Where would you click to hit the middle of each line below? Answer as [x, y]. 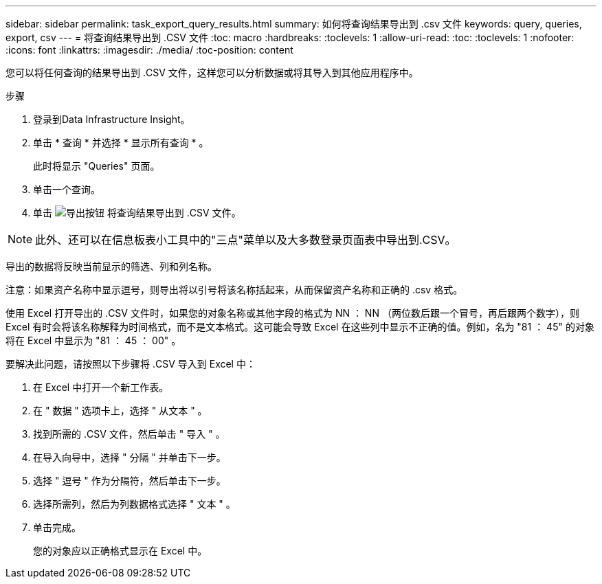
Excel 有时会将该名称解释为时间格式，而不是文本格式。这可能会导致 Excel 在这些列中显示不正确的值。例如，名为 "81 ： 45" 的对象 [300, 327]
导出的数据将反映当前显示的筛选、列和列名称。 [111, 266]
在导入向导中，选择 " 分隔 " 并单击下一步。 [130, 457]
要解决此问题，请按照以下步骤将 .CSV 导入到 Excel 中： [131, 364]
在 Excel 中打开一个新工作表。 [101, 387]
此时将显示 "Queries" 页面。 [97, 166]
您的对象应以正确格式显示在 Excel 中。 [120, 551]
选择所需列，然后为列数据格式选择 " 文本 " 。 [134, 504]
